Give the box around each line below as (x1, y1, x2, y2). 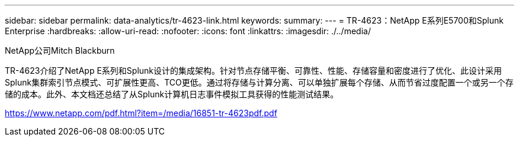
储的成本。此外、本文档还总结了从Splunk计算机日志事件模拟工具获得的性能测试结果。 (5, 89, 339, 99)
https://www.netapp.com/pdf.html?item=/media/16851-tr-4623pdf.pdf (5, 108, 277, 118)
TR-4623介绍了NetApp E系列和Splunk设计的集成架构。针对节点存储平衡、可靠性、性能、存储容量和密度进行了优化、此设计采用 (5, 65, 502, 76)
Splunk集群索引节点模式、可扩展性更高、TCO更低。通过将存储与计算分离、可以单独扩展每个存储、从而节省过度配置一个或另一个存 (5, 77, 514, 87)
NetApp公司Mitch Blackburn (5, 45, 115, 55)
